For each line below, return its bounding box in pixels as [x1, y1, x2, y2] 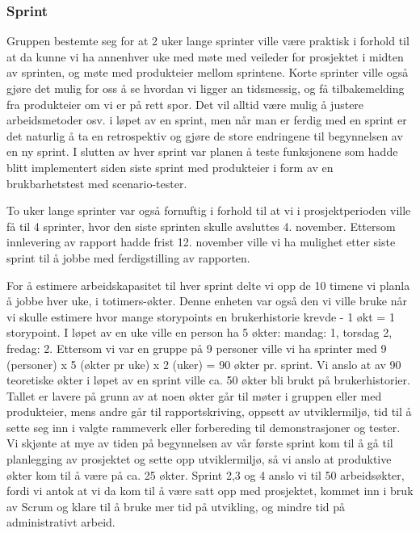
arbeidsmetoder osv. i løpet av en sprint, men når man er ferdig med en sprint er [6, 111, 407, 128]
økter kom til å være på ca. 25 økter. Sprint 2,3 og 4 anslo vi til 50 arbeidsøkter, [6, 466, 405, 483]
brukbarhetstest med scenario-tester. [6, 174, 187, 191]
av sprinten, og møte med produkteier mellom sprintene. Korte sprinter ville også [6, 64, 409, 81]
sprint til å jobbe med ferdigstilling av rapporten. [6, 249, 250, 266]
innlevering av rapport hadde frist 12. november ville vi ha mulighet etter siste [6, 233, 396, 250]
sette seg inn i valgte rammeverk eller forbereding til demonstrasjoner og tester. [6, 418, 401, 435]
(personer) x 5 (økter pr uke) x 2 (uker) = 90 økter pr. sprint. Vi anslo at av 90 [6, 355, 401, 372]
